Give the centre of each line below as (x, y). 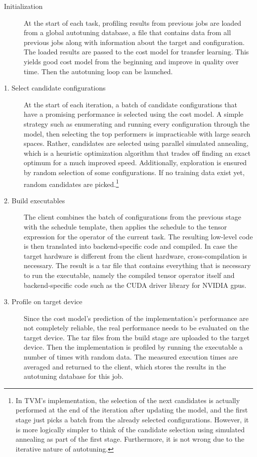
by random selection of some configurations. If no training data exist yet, (134, 172)
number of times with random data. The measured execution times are (131, 357)
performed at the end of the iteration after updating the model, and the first (132, 410)
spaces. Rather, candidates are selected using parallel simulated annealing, (136, 143)
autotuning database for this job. (74, 376)
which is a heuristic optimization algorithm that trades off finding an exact (137, 153)
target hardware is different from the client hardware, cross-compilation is (135, 255)
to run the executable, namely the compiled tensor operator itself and (129, 275)
